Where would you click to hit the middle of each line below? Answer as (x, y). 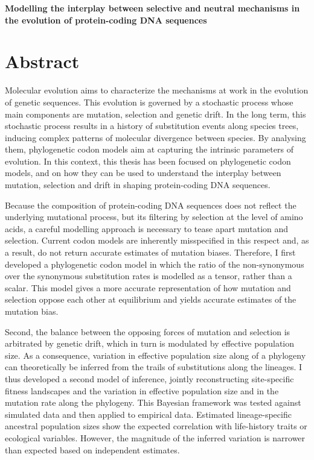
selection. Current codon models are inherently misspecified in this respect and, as (157, 240)
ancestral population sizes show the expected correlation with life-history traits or (156, 426)
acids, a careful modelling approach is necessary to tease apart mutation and (147, 228)
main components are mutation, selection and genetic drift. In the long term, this (155, 114)
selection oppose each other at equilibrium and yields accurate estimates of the (151, 299)
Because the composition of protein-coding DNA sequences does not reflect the (151, 205)
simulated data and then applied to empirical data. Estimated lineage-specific (148, 414)
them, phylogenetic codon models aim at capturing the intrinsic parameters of (149, 149)
